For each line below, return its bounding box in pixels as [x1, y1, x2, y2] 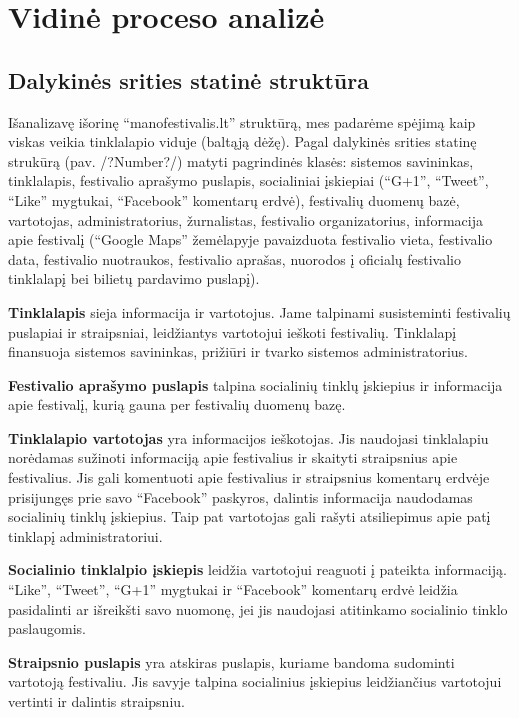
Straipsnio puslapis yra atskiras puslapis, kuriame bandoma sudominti [8, 651, 455, 672]
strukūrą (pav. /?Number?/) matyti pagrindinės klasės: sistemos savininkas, [8, 150, 474, 171]
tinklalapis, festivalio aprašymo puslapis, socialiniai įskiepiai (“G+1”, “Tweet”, [8, 170, 489, 191]
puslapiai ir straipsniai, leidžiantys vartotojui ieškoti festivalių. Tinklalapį [8, 321, 457, 342]
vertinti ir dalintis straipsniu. [8, 691, 185, 712]
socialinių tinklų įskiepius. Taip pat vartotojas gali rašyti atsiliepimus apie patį [8, 506, 491, 527]
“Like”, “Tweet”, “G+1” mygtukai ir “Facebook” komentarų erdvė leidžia [8, 579, 458, 600]
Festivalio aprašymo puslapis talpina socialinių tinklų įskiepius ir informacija [8, 374, 503, 395]
